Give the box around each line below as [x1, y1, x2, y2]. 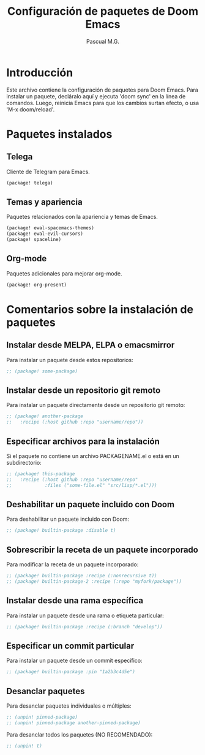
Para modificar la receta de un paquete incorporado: [6, 561, 139, 568]
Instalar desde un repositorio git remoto [6, 385, 161, 395]
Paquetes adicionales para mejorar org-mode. [6, 269, 122, 277]
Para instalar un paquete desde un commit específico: [6, 657, 143, 665]
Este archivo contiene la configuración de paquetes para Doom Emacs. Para [6, 86, 199, 93]
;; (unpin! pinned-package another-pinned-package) [6, 719, 141, 726]
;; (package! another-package [6, 413, 84, 419]
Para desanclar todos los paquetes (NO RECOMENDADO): [6, 730, 153, 738]
